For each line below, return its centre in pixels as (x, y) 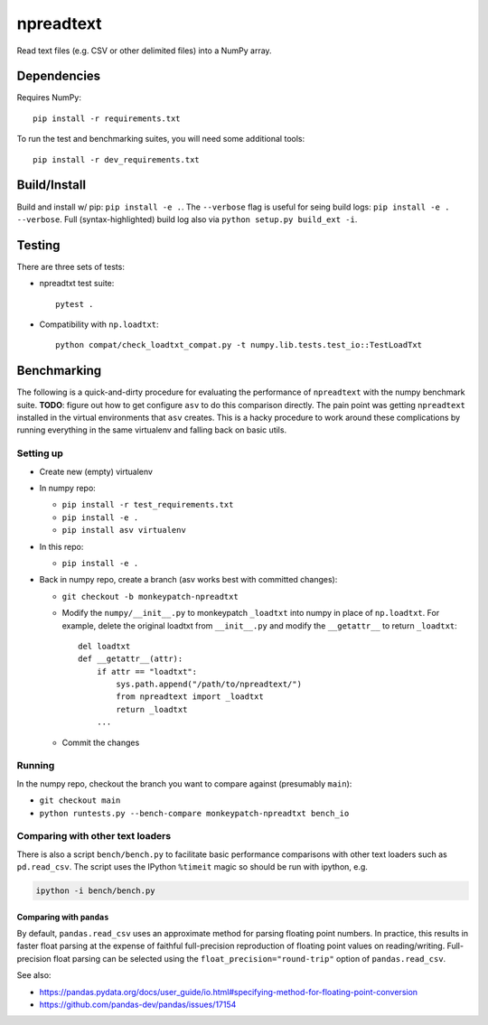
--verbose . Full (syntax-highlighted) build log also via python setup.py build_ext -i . (187, 219)
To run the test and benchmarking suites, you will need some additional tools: (161, 139)
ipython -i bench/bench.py (95, 891)
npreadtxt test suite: (77, 284)
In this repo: (61, 546)
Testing (38, 245)
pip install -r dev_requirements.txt (117, 159)
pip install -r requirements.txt (107, 118)
